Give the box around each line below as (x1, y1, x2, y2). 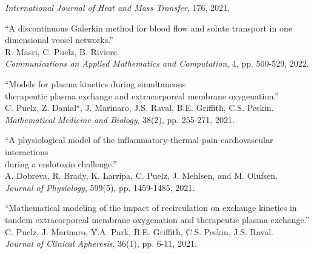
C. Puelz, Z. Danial (5, 101, 77, 114)
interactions (5, 145, 48, 158)
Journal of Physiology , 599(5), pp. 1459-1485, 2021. (5, 181, 195, 193)
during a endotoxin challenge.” (5, 157, 117, 170)
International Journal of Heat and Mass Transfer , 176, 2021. (5, 1, 230, 13)
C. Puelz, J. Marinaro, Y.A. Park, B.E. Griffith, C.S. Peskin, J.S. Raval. (5, 225, 273, 238)
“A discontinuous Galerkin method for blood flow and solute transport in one (5, 21, 292, 34)
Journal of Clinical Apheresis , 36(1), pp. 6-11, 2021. (5, 237, 197, 250)
